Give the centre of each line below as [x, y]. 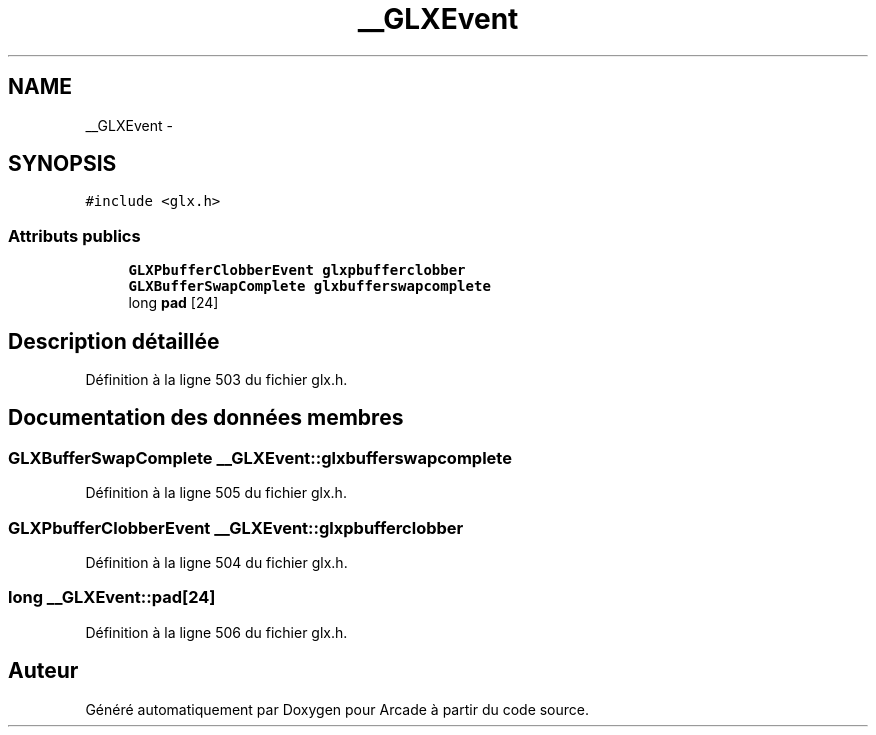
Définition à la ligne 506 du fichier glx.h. [216, 632]
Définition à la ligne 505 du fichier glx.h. [216, 493]
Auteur [43, 671]
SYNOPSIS [62, 164]
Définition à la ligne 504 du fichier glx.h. [216, 562]
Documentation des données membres [206, 418]
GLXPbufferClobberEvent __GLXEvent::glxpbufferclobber [236, 527]
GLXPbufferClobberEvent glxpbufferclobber [297, 270]
